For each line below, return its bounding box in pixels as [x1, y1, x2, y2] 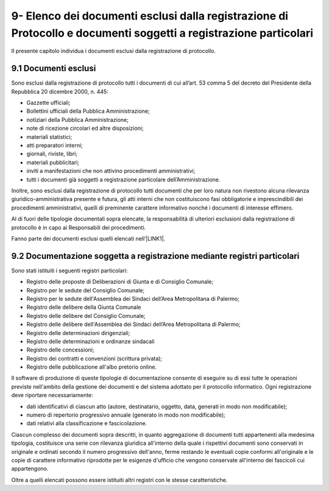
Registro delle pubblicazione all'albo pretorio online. [26, 363, 157, 371]
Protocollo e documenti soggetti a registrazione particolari [11, 26, 314, 40]
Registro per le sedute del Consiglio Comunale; [26, 286, 145, 294]
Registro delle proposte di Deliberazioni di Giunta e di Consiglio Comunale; [26, 278, 213, 286]
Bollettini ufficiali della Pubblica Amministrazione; [26, 107, 150, 115]
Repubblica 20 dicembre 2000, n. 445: [11, 88, 109, 95]
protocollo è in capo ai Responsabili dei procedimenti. [11, 224, 146, 231]
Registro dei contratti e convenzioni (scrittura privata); [26, 355, 163, 362]
